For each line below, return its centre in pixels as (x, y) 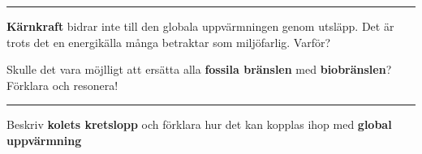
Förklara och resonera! (62, 85)
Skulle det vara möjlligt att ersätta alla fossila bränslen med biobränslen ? (199, 69)
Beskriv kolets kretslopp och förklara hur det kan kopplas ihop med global (199, 124)
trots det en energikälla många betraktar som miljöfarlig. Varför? (169, 42)
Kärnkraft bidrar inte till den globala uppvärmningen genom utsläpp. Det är (200, 26)
